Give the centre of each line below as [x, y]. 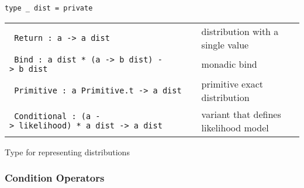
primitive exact [232, 83]
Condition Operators [55, 178]
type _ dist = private [49, 8]
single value [225, 44]
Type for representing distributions [67, 152]
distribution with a [240, 31]
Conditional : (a [53, 116]
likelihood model [235, 127]
